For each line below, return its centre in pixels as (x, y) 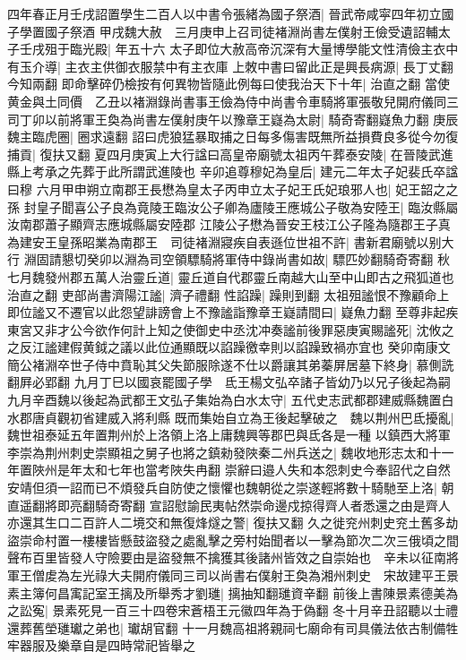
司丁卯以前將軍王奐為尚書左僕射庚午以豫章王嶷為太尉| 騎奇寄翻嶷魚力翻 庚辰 (233, 119)
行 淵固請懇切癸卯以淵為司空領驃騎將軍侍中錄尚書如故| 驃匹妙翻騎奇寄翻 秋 (229, 259)
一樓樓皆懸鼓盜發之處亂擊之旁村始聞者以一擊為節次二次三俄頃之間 (264, 540)
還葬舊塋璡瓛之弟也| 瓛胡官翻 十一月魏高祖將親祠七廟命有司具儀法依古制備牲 (233, 627)
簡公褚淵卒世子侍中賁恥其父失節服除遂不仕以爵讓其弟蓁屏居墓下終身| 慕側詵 (231, 364)
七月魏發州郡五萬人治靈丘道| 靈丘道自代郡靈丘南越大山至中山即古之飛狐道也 (231, 276)
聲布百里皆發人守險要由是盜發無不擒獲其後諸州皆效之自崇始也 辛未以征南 (227, 557)
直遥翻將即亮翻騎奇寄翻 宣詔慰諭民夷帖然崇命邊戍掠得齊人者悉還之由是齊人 (229, 505)
